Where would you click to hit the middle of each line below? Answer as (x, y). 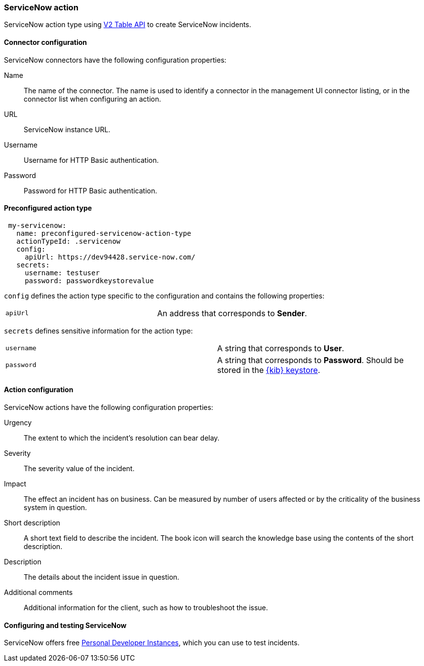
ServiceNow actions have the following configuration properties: (109, 407)
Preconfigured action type (48, 208)
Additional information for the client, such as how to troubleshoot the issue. (146, 608)
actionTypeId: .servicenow (69, 241)
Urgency (18, 423)
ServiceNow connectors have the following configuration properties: (115, 60)
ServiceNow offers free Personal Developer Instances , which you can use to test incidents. (152, 643)
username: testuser (62, 273)
